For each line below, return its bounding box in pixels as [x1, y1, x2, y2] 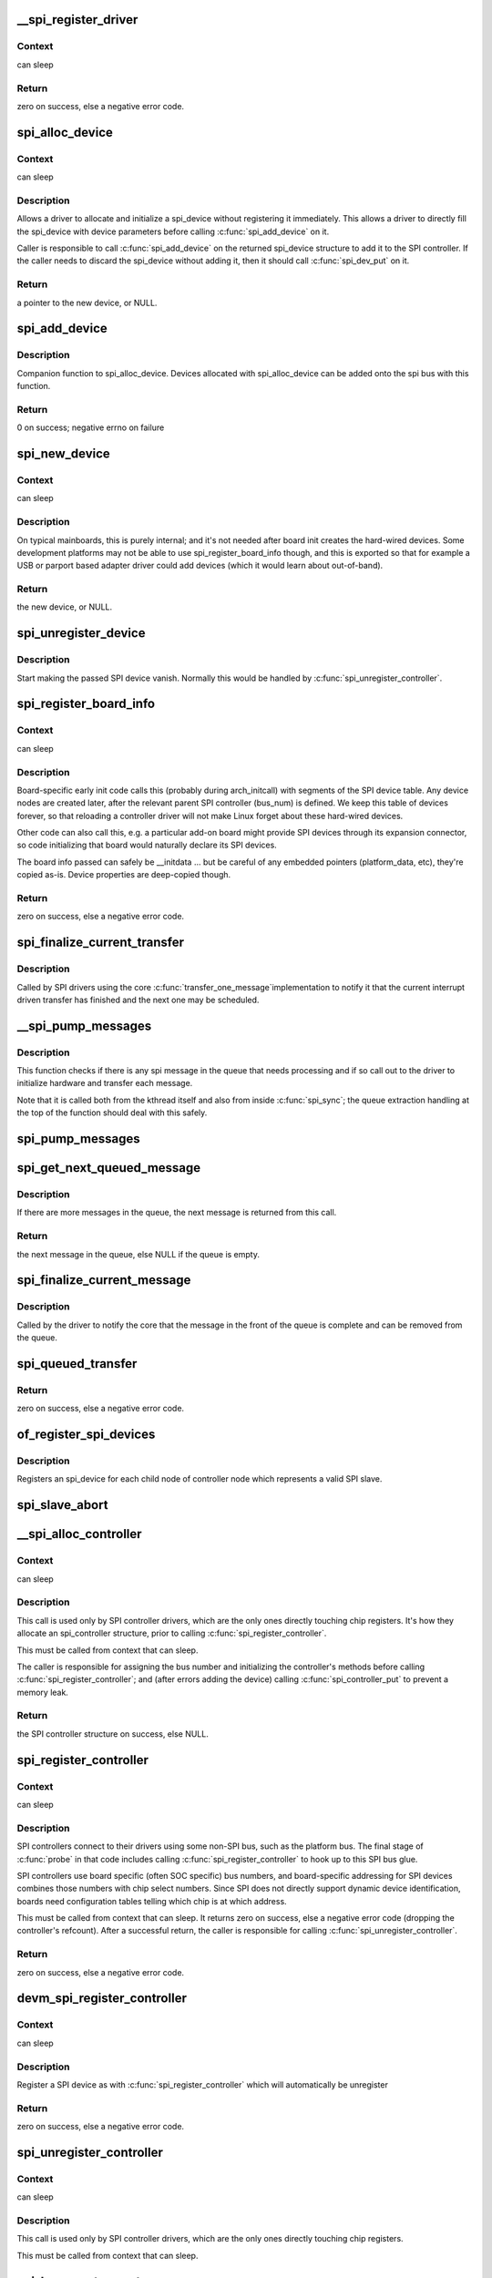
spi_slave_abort [16, 1497, 108, 1513]
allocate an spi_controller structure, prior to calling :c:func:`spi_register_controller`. [16, 1627, 327, 1639]
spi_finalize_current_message [16, 1272, 191, 1288]
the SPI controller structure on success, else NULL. [16, 1728, 209, 1739]
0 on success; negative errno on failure [16, 422, 165, 433]
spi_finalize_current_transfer [16, 935, 185, 950]
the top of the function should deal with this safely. [16, 1107, 208, 1118]
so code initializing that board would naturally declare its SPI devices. [16, 839, 277, 851]
